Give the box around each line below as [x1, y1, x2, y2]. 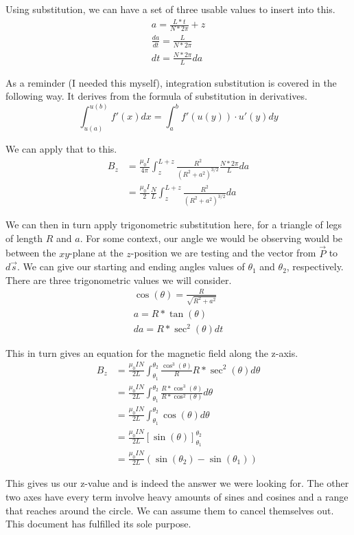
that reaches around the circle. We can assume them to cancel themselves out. [5, 503, 334, 517]
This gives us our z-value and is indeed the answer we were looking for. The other [5, 476, 349, 490]
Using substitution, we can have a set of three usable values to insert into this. [5, 2, 335, 16]
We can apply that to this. [5, 142, 117, 156]
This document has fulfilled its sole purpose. [5, 516, 191, 531]
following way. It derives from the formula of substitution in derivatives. [5, 89, 307, 103]
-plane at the [69, 245, 123, 260]
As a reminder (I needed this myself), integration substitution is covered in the [5, 75, 337, 89]
